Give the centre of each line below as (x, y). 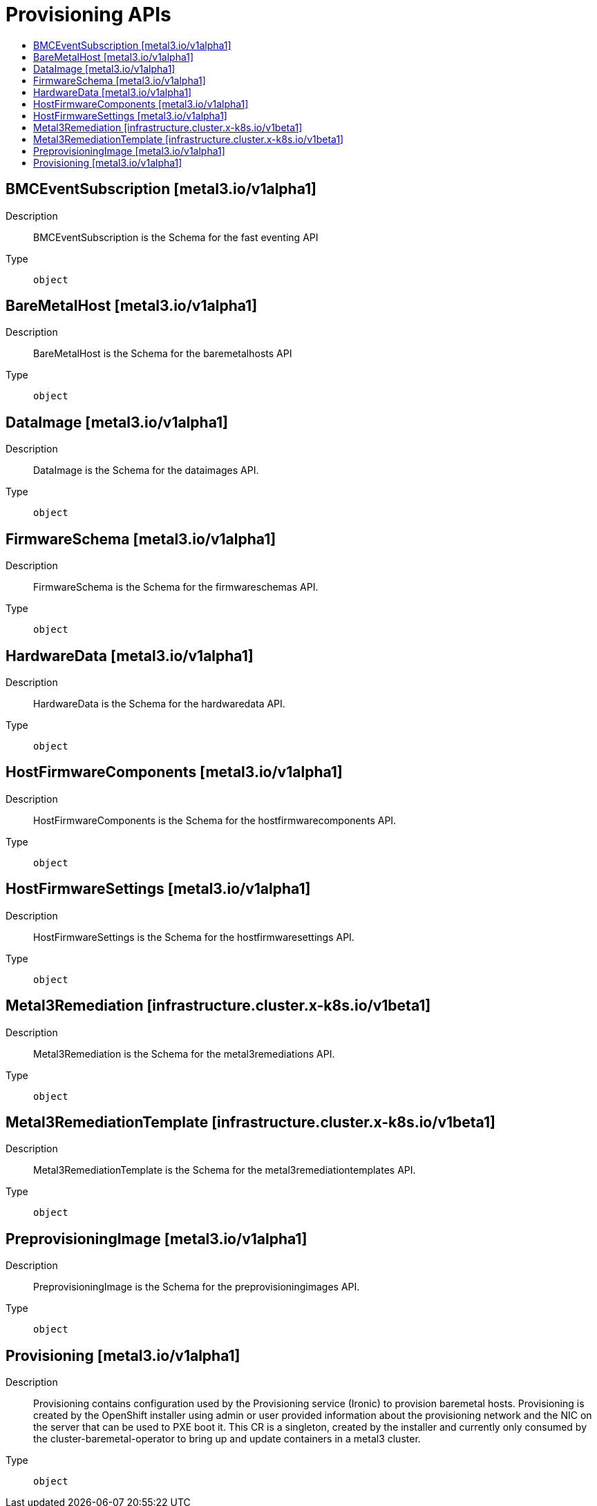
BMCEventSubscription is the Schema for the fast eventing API (176, 237)
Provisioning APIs (88, 15)
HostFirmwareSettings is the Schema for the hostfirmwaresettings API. (194, 937)
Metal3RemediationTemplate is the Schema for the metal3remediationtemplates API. (225, 1170)
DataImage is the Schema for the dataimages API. (146, 470)
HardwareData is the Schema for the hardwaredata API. (159, 703)
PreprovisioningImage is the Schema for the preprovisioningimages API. (197, 1287)
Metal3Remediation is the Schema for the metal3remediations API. (184, 1054)
